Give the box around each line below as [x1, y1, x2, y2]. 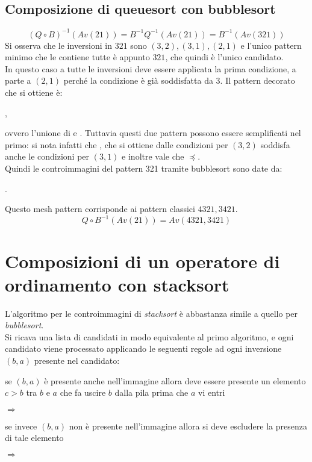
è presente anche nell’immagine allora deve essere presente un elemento [44, 374, 306, 387]
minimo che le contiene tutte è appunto [5, 51, 150, 63]
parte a [5, 74, 31, 87]
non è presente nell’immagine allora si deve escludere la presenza [69, 419, 307, 432]
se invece [5, 419, 37, 432]
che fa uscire [60, 386, 106, 399]
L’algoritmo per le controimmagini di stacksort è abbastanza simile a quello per [5, 307, 298, 319]
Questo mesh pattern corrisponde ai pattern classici [5, 202, 195, 215]
